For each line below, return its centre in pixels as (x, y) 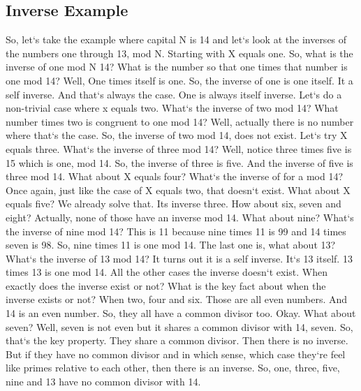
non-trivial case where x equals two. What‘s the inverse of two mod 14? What (172, 108)
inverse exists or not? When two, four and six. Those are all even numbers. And (177, 299)
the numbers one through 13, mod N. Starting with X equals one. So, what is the (179, 53)
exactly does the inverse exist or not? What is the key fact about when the (166, 285)
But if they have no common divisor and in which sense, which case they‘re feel (176, 354)
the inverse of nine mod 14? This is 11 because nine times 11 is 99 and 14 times (176, 231)
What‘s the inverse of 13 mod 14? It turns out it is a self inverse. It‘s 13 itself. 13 (179, 258)
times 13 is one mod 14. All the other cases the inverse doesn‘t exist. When (167, 272)
